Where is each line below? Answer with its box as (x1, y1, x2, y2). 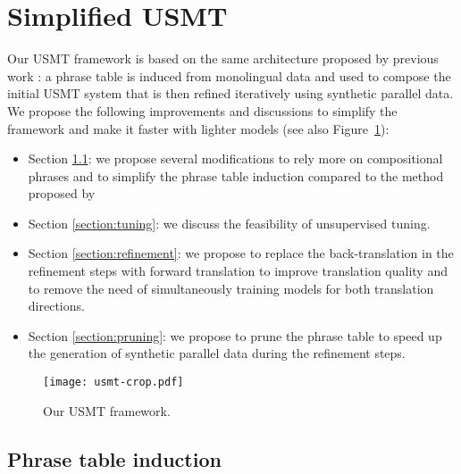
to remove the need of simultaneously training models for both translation (28, 279, 434, 297)
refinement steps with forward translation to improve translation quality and (28, 262, 448, 280)
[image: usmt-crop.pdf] (43, 376, 184, 389)
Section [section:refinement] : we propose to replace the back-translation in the (28, 244, 454, 262)
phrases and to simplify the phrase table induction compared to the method (28, 166, 444, 185)
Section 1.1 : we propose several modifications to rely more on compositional (28, 149, 443, 168)
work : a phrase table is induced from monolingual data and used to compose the (7, 66, 451, 85)
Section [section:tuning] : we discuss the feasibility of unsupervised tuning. (28, 213, 431, 232)
